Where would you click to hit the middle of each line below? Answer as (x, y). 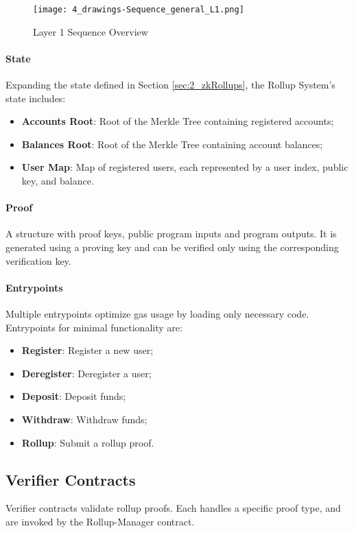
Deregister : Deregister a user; (86, 373)
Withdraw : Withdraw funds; (84, 419)
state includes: (36, 98)
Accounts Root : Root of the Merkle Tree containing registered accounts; (178, 121)
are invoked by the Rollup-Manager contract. (100, 521)
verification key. (38, 260)
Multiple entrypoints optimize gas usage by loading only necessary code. (157, 313)
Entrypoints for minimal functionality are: (94, 327)
